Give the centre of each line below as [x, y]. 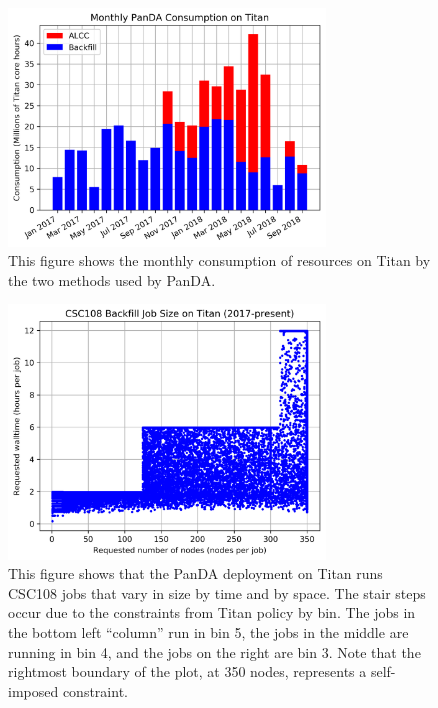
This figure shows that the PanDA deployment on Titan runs [195, 573]
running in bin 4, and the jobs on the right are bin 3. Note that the [214, 651]
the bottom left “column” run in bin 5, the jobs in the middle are [208, 631]
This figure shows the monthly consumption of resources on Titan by [219, 260]
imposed [33, 690]
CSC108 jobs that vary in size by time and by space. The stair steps [217, 592]
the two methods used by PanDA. [112, 279]
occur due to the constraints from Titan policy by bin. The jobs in [212, 612]
